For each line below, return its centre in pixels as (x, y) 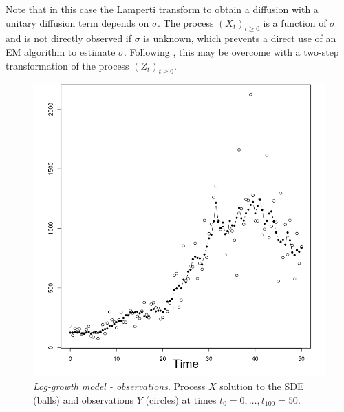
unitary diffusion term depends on (77, 22)
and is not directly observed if (69, 38)
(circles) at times (181, 399)
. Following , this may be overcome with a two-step (232, 51)
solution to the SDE (262, 385)
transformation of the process (67, 65)
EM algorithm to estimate (61, 51)
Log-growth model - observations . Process (119, 385)
